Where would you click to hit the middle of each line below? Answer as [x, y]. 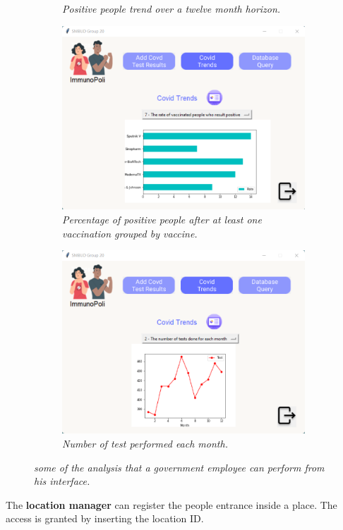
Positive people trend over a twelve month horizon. [171, 8]
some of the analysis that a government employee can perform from [179, 467]
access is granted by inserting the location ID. [105, 518]
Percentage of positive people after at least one [162, 220]
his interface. [62, 481]
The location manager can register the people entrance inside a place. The [171, 504]
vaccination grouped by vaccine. [130, 233]
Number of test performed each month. [145, 444]
